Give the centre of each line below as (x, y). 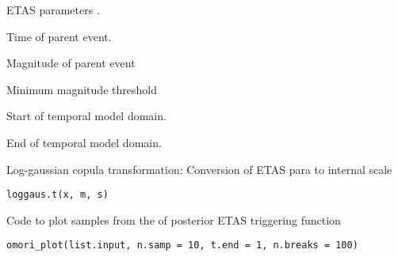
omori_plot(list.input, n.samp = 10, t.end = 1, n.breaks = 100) (182, 246)
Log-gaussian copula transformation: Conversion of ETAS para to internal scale (199, 169)
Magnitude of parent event (71, 63)
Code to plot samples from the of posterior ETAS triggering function (174, 219)
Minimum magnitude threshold (82, 89)
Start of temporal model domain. (86, 116)
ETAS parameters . (53, 9)
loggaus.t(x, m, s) (57, 195)
